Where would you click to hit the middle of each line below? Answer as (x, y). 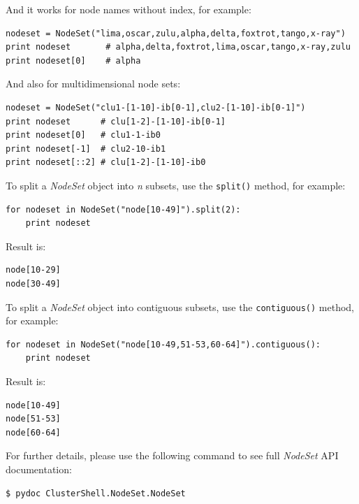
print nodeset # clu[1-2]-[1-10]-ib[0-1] (116, 121)
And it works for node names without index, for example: (129, 9)
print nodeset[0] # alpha (73, 60)
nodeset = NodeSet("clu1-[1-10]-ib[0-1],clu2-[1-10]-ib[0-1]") (156, 107)
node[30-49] (33, 283)
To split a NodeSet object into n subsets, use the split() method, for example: (176, 185)
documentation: (39, 469)
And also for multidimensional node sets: (93, 84)
